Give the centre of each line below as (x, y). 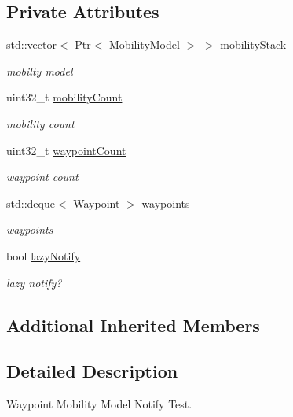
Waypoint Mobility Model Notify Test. (99, 404)
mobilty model (40, 70)
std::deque (31, 203)
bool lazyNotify (44, 255)
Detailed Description (92, 371)
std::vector (31, 44)
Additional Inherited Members (133, 325)
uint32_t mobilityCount (64, 97)
